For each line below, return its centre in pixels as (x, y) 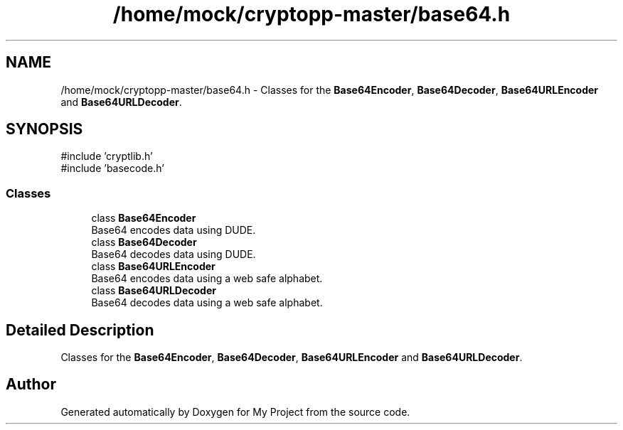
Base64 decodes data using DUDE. (174, 254)
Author (31, 385)
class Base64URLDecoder (154, 291)
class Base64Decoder (144, 242)
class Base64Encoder (144, 218)
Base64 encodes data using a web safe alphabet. (207, 279)
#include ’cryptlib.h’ (107, 156)
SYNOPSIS (44, 129)
